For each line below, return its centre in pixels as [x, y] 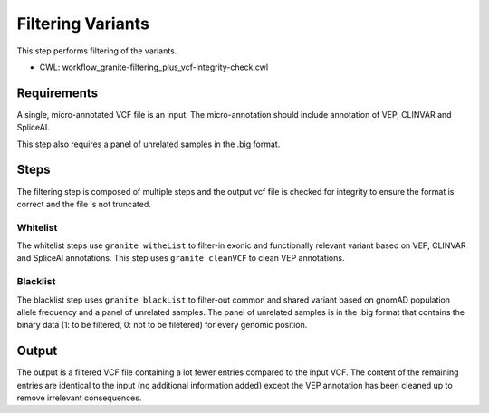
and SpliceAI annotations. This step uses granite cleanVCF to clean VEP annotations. [181, 258]
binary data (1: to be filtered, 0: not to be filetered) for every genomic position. [162, 325]
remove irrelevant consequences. [79, 398]
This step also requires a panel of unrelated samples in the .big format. [149, 144]
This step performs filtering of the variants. [97, 51]
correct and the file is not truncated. [84, 204]
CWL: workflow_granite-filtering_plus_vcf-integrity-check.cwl [154, 67]
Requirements [58, 93]
